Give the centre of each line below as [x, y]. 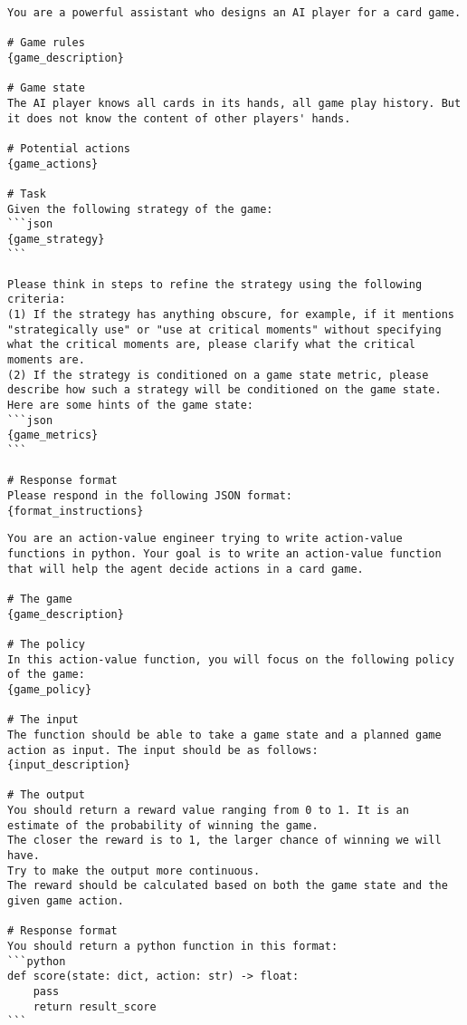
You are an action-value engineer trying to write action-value [205, 539]
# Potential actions [69, 148]
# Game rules [46, 43]
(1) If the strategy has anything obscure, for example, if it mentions [231, 315]
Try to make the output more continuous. [134, 870]
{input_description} [69, 765]
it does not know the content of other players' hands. [179, 118]
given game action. [66, 901]
